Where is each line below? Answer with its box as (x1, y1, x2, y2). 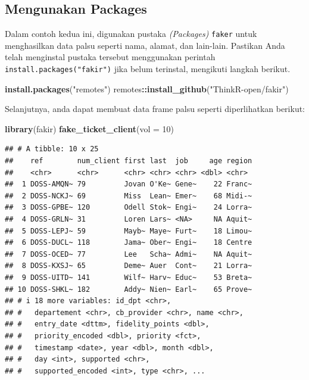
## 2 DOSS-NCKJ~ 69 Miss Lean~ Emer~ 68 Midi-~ (5, 191, 252, 200)
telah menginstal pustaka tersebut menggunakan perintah (5, 51, 216, 63)
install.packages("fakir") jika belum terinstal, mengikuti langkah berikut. (5, 63, 291, 75)
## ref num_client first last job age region (5, 157, 252, 166)
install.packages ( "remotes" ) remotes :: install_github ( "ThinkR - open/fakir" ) (5, 82, 289, 95)
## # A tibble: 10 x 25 (5, 145, 99, 154)
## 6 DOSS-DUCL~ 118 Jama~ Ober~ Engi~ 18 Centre (5, 238, 252, 247)
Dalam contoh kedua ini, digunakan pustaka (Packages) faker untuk (5, 27, 257, 40)
